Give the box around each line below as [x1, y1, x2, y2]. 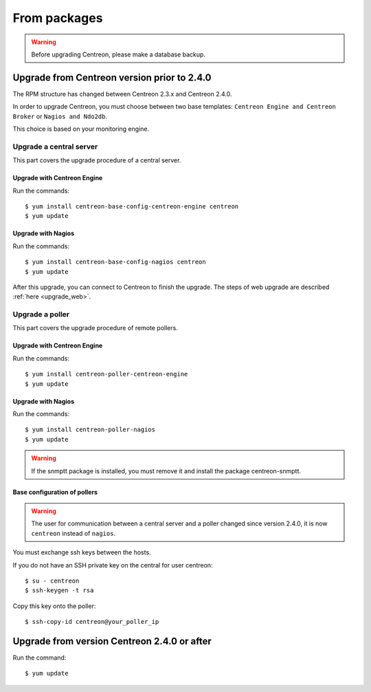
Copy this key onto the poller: [12, 602, 96, 610]
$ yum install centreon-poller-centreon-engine [25, 370, 188, 378]
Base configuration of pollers [12, 488, 98, 496]
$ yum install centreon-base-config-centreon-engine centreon [25, 202, 239, 210]
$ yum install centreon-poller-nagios [25, 426, 156, 433]
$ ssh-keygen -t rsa [25, 587, 94, 594]
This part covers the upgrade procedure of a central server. [12, 156, 181, 164]
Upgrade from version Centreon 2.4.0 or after [12, 635, 212, 647]
